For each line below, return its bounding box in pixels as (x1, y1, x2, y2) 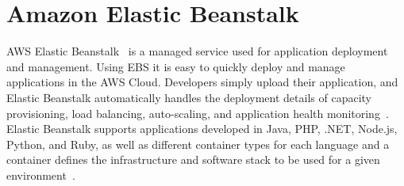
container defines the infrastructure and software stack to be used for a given (6, 151, 380, 168)
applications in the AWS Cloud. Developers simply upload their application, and (6, 74, 398, 90)
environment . (6, 166, 75, 183)
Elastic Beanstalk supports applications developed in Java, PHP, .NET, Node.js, (6, 120, 398, 137)
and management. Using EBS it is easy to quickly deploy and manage (6, 58, 345, 74)
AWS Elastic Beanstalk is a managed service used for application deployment (6, 43, 388, 59)
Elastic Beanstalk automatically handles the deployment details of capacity (6, 89, 371, 105)
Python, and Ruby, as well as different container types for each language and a (6, 135, 390, 152)
